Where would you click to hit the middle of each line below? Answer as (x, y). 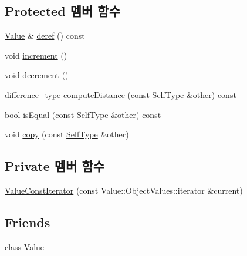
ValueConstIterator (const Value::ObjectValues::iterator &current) (124, 190)
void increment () (36, 55)
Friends (28, 222)
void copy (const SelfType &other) (67, 134)
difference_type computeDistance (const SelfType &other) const (121, 94)
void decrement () (37, 75)
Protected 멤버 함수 (62, 11)
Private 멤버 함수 (55, 166)
